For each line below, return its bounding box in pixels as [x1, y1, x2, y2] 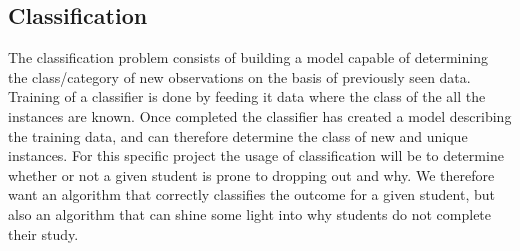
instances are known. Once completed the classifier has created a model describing [8, 105, 512, 126]
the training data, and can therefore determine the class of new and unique [8, 125, 468, 146]
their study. [8, 223, 79, 244]
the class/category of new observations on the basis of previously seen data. [8, 66, 471, 87]
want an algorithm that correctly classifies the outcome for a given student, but [8, 184, 495, 205]
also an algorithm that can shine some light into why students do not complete [8, 203, 492, 224]
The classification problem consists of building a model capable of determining [8, 47, 488, 68]
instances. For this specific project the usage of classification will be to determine [8, 145, 504, 166]
